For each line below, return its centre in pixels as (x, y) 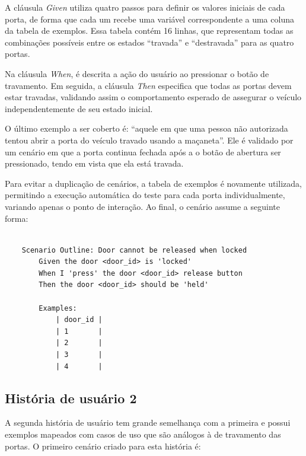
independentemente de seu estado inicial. (79, 108)
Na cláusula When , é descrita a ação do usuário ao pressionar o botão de (137, 73)
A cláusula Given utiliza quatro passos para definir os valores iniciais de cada (145, 7)
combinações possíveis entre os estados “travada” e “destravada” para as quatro (149, 42)
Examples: (58, 308)
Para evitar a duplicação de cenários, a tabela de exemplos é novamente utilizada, (153, 183)
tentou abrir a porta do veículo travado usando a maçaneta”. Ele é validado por (149, 140)
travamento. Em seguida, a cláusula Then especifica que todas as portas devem (148, 85)
